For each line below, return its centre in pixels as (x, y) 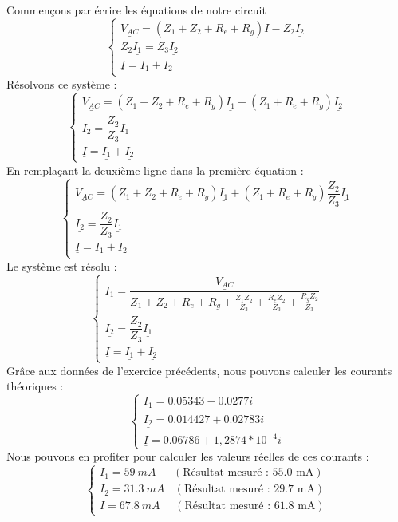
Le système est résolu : (62, 265)
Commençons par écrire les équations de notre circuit (136, 10)
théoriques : (35, 386)
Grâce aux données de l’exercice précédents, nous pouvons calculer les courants (199, 370)
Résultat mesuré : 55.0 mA (248, 473)
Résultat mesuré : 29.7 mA (249, 490)
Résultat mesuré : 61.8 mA (250, 506)
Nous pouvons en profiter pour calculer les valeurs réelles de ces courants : (188, 456)
